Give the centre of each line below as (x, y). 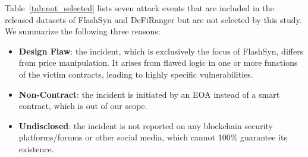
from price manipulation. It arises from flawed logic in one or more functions (158, 63)
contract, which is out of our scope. (83, 106)
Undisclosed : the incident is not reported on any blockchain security (146, 125)
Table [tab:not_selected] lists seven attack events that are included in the (139, 8)
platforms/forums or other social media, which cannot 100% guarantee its (153, 137)
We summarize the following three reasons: (83, 31)
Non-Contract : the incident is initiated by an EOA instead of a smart (149, 94)
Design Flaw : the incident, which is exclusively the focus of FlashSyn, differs (161, 51)
